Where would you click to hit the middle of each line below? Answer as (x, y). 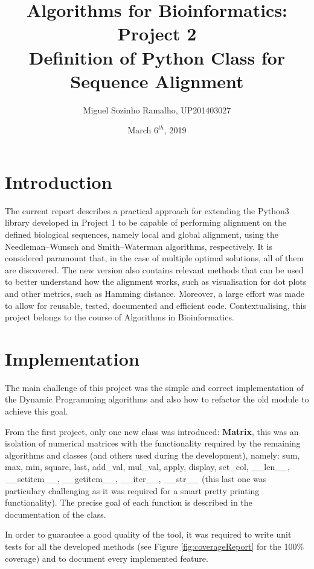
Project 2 (157, 33)
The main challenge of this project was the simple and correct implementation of (154, 387)
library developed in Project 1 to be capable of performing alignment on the (146, 222)
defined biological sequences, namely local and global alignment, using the (142, 234)
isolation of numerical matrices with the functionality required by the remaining (153, 443)
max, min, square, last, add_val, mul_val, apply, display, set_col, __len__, (148, 467)
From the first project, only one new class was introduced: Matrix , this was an (152, 431)
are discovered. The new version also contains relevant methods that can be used (154, 269)
